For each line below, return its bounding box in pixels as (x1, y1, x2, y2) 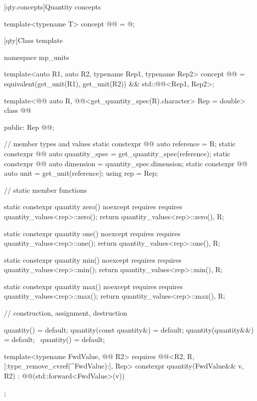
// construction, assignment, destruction (4, 308, 128, 318)
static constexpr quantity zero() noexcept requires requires (4, 201, 182, 212)
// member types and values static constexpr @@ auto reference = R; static (4, 138, 236, 149)
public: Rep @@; (4, 121, 54, 132)
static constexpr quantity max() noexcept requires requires (4, 281, 183, 291)
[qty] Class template (4, 35, 63, 45)
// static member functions (4, 184, 87, 195)
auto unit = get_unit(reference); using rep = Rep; (4, 168, 158, 178)
